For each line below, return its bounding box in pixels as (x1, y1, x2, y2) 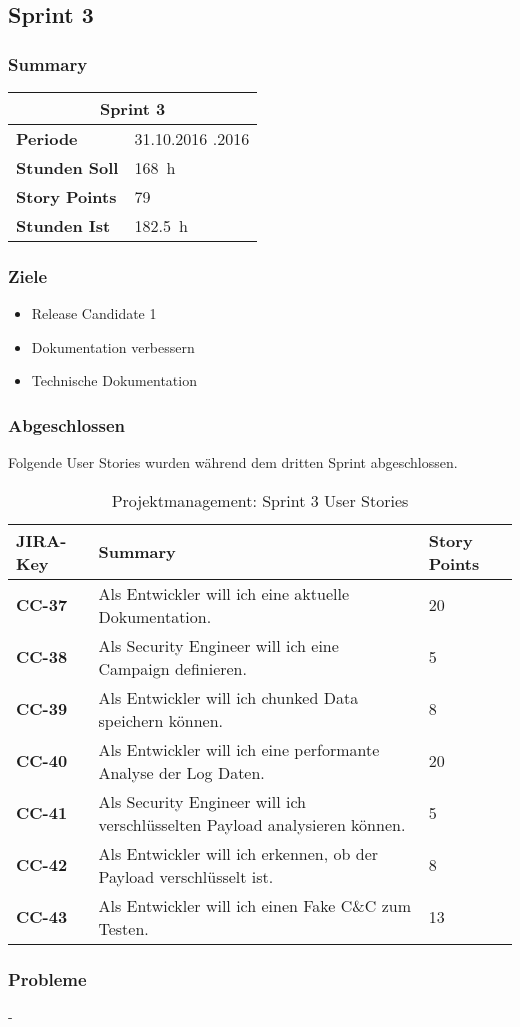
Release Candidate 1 (31, 303, 157, 324)
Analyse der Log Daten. (98, 760, 265, 784)
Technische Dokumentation (31, 370, 197, 391)
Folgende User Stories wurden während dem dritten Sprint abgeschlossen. (8, 452, 458, 473)
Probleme (8, 966, 87, 991)
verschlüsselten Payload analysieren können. (98, 812, 406, 836)
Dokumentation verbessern (31, 336, 195, 357)
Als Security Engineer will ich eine (98, 633, 339, 657)
